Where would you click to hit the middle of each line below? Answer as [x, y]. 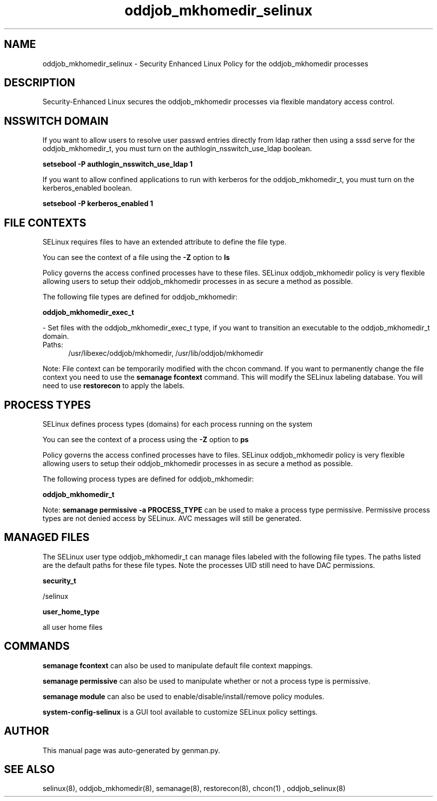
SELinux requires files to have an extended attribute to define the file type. [165, 242]
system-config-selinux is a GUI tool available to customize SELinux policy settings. [180, 712]
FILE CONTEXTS [45, 223]
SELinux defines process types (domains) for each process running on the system [178, 424]
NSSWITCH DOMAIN [56, 121]
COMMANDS [37, 646]
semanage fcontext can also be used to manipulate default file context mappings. [178, 665]
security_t [59, 580]
